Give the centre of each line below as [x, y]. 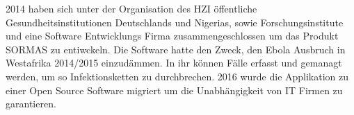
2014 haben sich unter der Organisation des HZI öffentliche [131, 8]
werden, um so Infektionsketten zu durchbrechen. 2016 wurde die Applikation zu [177, 76]
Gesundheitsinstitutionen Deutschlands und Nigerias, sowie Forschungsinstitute [175, 22]
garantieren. [31, 104]
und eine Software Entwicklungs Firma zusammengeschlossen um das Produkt [172, 36]
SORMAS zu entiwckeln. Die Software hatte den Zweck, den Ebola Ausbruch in [176, 49]
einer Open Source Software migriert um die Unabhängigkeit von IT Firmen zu [174, 90]
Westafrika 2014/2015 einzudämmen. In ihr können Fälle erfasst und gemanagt [174, 63]
